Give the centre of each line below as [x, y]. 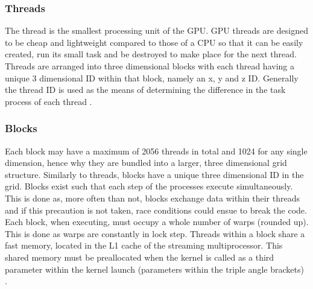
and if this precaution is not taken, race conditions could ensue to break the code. [156, 210]
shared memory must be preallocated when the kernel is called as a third [140, 257]
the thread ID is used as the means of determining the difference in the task [145, 90]
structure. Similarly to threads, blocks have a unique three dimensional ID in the [154, 174]
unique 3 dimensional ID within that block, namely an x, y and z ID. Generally [152, 78]
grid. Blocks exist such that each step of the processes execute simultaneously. [149, 186]
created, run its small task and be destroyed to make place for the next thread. [151, 54]
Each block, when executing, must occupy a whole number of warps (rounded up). [157, 222]
